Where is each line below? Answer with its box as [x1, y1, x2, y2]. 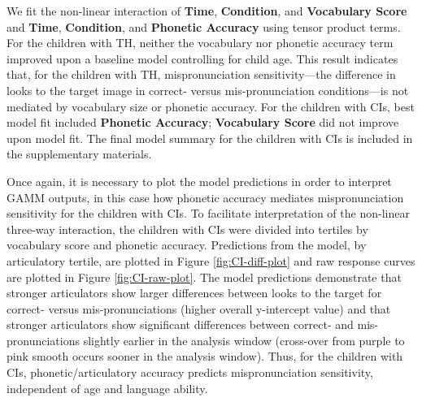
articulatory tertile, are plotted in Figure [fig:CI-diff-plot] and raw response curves [7, 252, 415, 269]
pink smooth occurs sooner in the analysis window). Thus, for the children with [7, 348, 403, 365]
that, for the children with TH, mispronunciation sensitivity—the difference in [7, 66, 396, 83]
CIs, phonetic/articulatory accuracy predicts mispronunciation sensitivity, [7, 364, 373, 381]
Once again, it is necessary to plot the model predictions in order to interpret [7, 172, 392, 189]
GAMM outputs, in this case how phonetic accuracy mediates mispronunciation [7, 188, 404, 205]
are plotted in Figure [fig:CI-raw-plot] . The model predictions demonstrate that [7, 268, 402, 285]
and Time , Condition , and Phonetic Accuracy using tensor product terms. [7, 18, 401, 35]
